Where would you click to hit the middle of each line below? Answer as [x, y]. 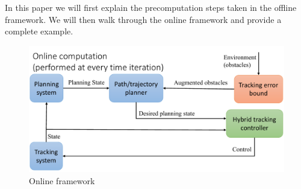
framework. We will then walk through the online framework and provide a [143, 19]
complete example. [39, 31]
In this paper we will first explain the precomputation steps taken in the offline [151, 7]
